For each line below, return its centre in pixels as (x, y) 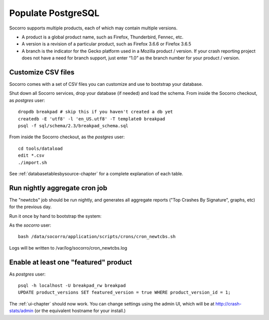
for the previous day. (30, 207)
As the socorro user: (30, 225)
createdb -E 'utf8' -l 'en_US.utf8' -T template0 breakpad (92, 119)
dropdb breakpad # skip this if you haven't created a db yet (96, 112)
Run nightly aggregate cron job (58, 188)
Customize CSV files (42, 72)
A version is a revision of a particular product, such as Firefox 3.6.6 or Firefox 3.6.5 (106, 44)
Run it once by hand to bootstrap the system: (55, 216)
